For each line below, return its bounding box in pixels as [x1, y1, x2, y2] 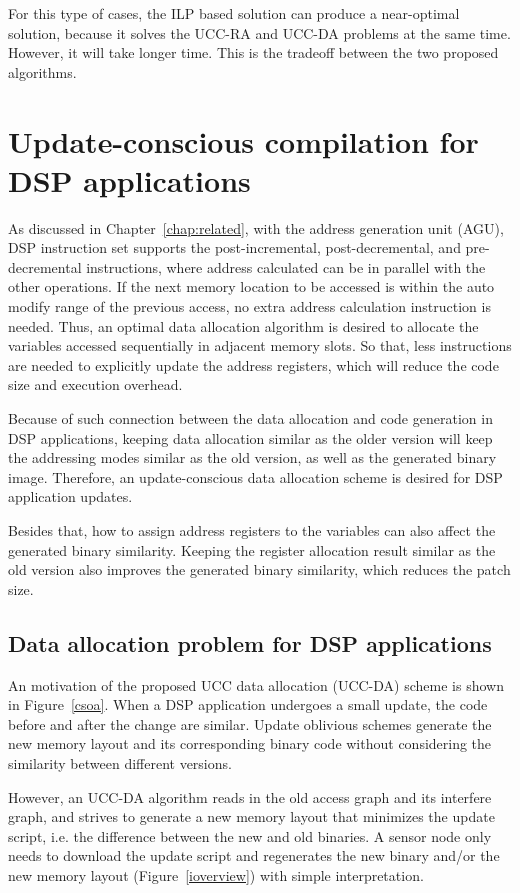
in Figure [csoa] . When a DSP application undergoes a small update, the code [8, 694, 488, 715]
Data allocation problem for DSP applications [8, 627, 492, 658]
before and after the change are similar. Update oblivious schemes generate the [8, 713, 492, 734]
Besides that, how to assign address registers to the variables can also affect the [8, 520, 496, 540]
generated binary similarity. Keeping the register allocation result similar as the [8, 539, 496, 560]
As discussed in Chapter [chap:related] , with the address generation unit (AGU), [8, 217, 504, 238]
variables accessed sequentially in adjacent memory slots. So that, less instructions [8, 335, 512, 356]
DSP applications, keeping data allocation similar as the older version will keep [8, 427, 493, 448]
